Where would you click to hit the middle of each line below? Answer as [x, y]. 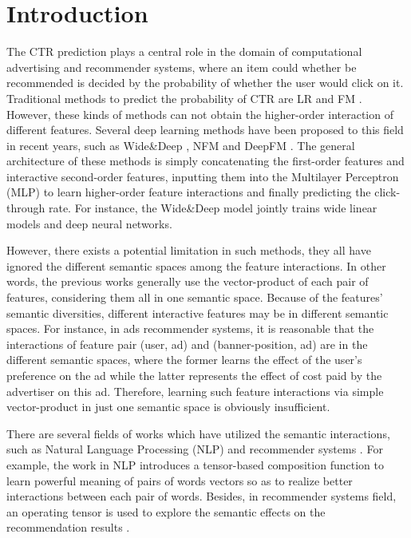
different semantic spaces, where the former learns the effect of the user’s [184, 360]
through [26, 208]
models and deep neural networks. [89, 223]
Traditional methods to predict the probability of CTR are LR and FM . [184, 98]
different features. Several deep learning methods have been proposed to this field [205, 130]
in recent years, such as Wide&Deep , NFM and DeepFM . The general [181, 145]
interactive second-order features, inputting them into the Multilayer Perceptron [203, 176]
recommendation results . [68, 527]
